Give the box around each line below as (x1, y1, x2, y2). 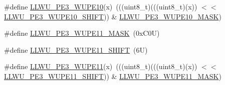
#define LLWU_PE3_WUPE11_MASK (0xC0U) (4, 28, 160, 38)
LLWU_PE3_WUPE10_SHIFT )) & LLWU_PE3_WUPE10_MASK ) (4, 11, 221, 21)
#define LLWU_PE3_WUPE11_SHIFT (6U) (4, 44, 148, 55)
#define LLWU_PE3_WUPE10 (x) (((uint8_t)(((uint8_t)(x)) (4, 1, 197, 11)
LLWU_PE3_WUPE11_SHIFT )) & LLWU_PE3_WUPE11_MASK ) (4, 71, 221, 81)
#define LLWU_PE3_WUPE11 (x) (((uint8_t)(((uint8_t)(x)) (4, 61, 197, 72)
